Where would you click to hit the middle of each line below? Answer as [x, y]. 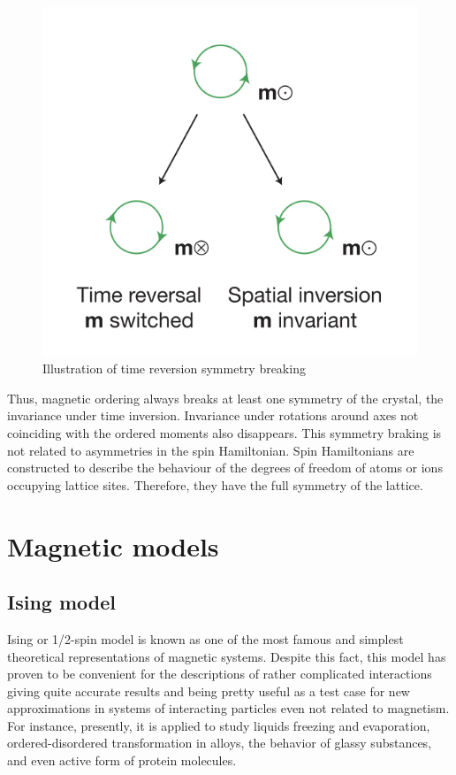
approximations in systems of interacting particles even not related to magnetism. [228, 708]
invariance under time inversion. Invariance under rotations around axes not [213, 415]
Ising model [61, 602]
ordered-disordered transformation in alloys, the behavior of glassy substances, [220, 743]
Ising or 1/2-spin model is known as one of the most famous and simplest [205, 638]
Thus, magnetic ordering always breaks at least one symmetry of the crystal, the [225, 398]
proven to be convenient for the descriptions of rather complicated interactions [220, 674]
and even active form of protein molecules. [122, 760]
